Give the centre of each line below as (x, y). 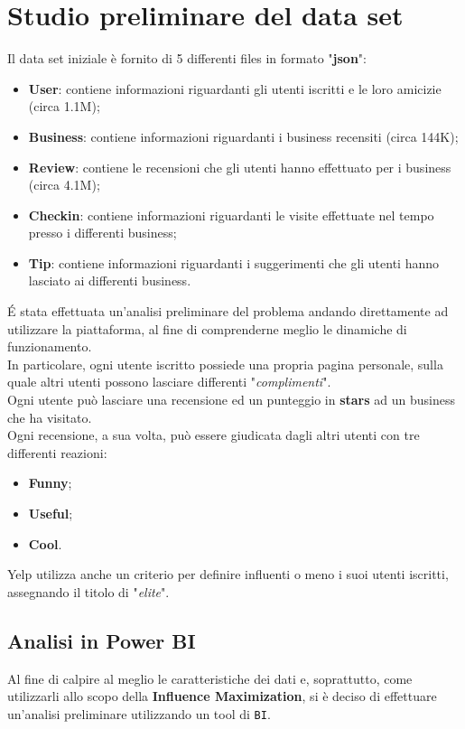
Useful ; (51, 513)
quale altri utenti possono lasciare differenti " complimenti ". (169, 382)
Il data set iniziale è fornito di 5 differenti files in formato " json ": (187, 58)
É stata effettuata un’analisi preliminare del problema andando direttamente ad (228, 311)
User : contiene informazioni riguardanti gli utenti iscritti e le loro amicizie (235, 88)
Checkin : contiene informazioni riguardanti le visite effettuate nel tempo (231, 215)
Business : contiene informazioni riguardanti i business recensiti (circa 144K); (243, 136)
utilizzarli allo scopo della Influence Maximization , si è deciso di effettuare (222, 696)
